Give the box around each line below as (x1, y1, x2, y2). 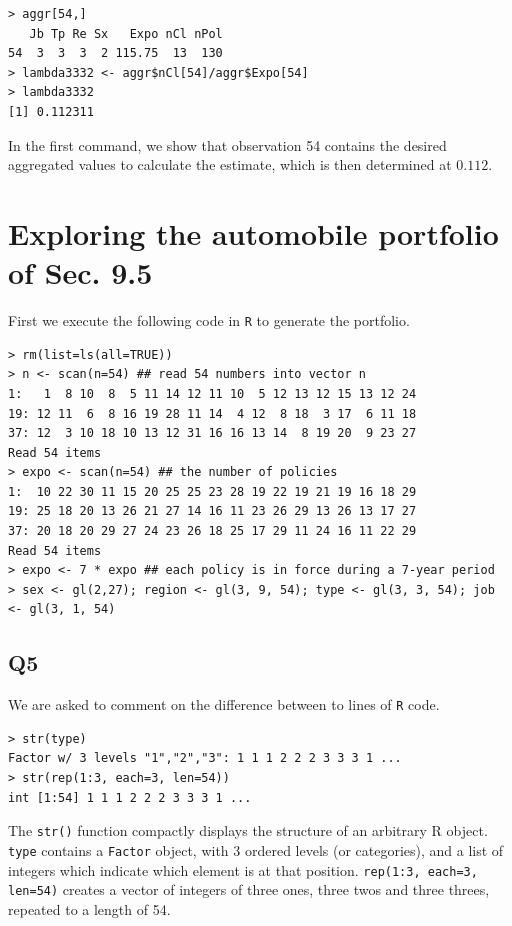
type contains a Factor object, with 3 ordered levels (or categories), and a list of (8, 839, 504, 860)
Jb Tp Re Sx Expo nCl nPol (29, 26, 223, 41)
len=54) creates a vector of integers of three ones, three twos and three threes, (8, 879, 490, 900)
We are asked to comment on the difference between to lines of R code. (8, 694, 440, 715)
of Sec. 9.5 (8, 252, 153, 293)
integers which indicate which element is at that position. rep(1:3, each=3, (8, 859, 478, 880)
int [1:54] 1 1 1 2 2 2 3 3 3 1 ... (8, 790, 252, 805)
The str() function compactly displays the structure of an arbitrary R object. (8, 820, 488, 841)
